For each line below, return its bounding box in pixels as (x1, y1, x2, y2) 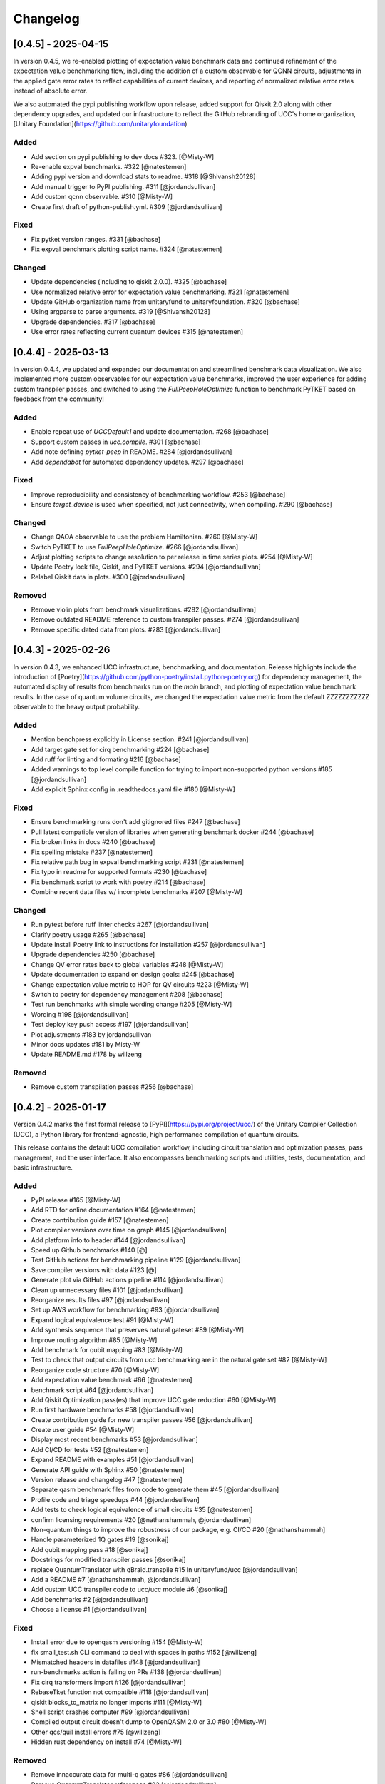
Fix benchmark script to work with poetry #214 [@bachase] (31, 878, 206, 886)
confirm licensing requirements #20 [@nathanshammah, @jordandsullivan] (31, 1515, 252, 1524)
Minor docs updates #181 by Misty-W (31, 1040, 140, 1048)
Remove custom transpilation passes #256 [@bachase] (31, 1083, 194, 1091)
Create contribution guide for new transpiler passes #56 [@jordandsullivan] (31, 1415, 253, 1424)
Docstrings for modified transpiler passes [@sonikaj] (31, 1556, 186, 1564)
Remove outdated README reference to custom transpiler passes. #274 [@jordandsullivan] (31, 615, 299, 624)
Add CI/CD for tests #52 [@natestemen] (31, 1445, 149, 1454)
